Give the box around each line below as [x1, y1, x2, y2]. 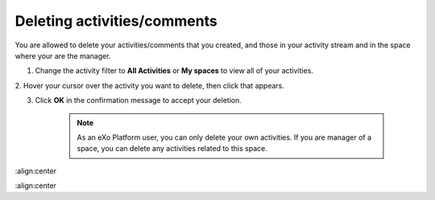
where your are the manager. [14, 51, 111, 60]
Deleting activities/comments [14, 12, 217, 30]
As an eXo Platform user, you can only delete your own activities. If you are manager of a [77, 133, 372, 142]
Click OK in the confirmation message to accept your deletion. [35, 96, 242, 105]
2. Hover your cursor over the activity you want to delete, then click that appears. [14, 80, 285, 90]
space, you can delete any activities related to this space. [77, 144, 267, 153]
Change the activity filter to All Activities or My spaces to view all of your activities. [35, 66, 314, 76]
